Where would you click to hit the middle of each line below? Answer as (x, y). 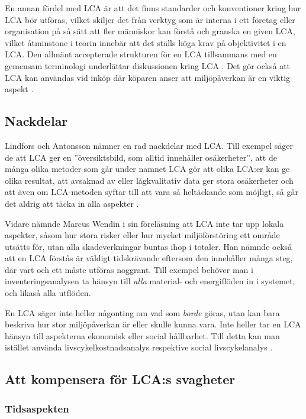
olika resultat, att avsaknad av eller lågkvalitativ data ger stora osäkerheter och (149, 180)
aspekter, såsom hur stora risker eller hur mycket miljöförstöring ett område (142, 235)
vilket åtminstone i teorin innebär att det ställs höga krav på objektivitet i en (146, 42)
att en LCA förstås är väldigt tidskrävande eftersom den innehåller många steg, (149, 258)
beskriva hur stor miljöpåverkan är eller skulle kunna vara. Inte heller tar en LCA (153, 324)
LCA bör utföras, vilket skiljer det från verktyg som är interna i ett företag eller (150, 19)
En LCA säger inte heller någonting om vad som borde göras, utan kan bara (142, 312)
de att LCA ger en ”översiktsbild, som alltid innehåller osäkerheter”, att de (141, 157)
